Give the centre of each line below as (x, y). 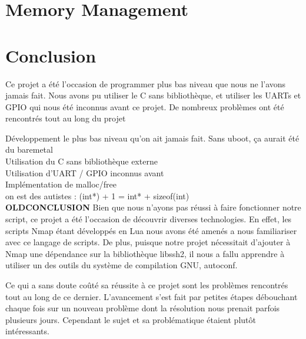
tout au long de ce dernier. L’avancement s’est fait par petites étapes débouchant (152, 296)
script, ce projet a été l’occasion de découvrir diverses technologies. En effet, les (149, 219)
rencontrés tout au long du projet (66, 118)
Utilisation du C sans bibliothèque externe (82, 161)
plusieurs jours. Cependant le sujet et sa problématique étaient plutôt (131, 319)
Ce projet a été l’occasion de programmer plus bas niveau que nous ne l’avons (146, 83)
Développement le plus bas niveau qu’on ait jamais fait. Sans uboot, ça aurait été (152, 138)
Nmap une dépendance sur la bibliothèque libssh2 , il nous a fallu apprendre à (145, 253)
